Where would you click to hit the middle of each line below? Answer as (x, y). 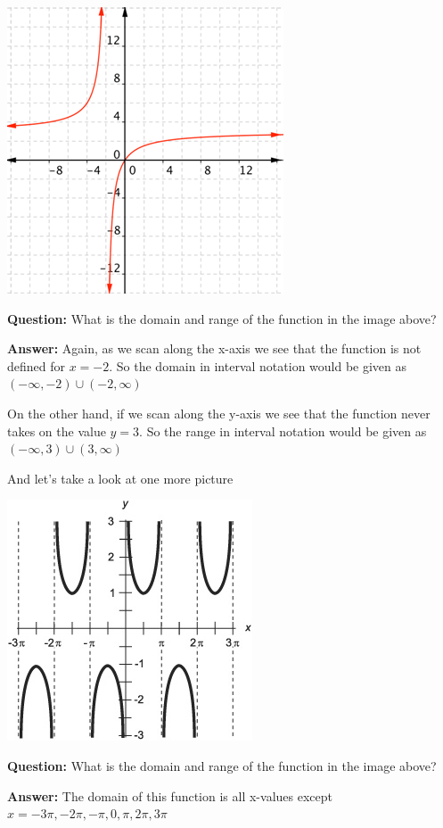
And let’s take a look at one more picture (120, 478)
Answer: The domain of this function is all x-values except (170, 795)
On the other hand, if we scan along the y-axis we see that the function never (219, 413)
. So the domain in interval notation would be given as (258, 365)
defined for (37, 365)
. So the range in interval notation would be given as (283, 431)
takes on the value (57, 431)
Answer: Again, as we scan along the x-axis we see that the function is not (214, 348)
